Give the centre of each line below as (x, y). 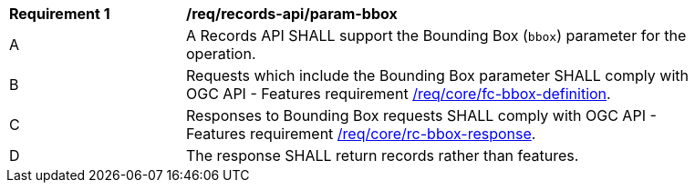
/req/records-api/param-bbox (292, 14)
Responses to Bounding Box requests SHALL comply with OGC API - (421, 115)
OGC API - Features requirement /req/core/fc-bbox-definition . (399, 94)
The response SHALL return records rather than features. (383, 155)
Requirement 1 (60, 14)
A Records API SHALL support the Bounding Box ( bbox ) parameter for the (436, 35)
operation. (221, 54)
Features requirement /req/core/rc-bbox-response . (361, 134)
